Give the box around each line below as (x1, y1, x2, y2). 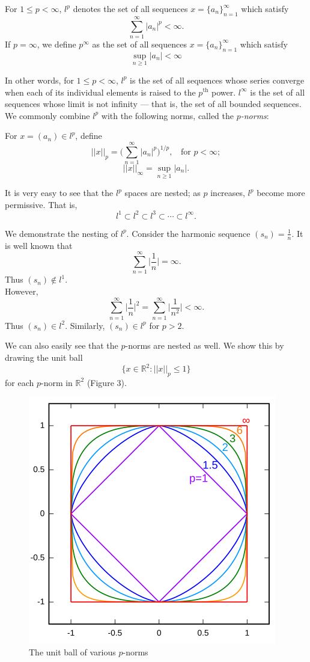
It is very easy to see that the (5, 186, 114, 199)
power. (211, 85, 236, 98)
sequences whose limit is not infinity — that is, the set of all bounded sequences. (5, 97, 302, 110)
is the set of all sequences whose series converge (130, 73, 305, 86)
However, (5, 285, 38, 298)
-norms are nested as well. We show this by (125, 339, 284, 352)
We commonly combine (5, 109, 90, 121)
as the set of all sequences (92, 37, 187, 50)
